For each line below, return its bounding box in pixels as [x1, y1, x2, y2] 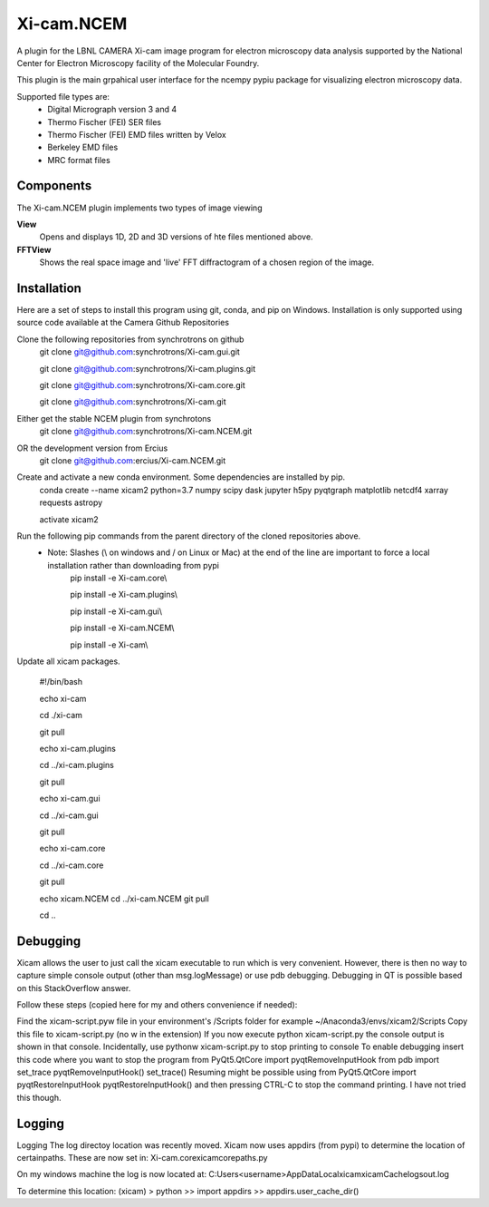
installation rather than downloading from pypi [47, 560, 219, 570]
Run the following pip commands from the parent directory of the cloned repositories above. [16, 530, 361, 541]
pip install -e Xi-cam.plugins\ [70, 589, 178, 600]
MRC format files [47, 154, 110, 165]
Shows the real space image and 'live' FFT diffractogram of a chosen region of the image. [39, 257, 375, 268]
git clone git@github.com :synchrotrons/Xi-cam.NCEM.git [39, 426, 253, 437]
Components [16, 178, 92, 194]
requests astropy [39, 497, 103, 508]
